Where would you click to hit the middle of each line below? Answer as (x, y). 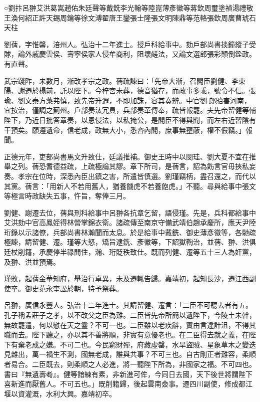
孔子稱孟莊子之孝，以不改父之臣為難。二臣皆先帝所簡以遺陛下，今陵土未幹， (130, 315)
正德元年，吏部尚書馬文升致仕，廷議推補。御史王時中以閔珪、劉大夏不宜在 (126, 156)
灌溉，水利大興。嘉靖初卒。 (70, 393)
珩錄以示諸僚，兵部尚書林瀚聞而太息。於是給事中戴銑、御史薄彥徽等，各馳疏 (130, 232)
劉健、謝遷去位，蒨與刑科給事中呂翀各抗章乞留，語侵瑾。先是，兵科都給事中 (130, 212)
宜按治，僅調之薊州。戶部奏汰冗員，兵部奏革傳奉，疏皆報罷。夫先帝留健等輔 (130, 110)
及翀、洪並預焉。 (32, 261)
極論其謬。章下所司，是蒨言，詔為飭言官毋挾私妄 (175, 166)
